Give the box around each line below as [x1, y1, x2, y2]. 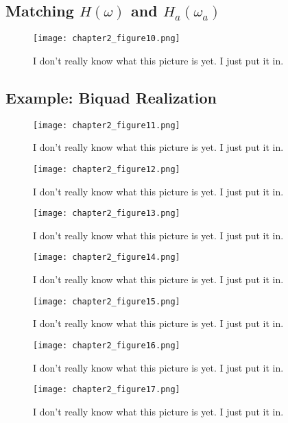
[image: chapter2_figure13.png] [33, 208, 180, 219]
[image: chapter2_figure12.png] [33, 164, 180, 174]
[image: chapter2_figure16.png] [33, 340, 180, 350]
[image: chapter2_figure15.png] [33, 296, 180, 306]
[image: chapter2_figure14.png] [33, 252, 180, 263]
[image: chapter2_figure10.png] [33, 34, 180, 44]
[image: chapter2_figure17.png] [33, 385, 180, 395]
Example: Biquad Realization [5, 86, 217, 108]
